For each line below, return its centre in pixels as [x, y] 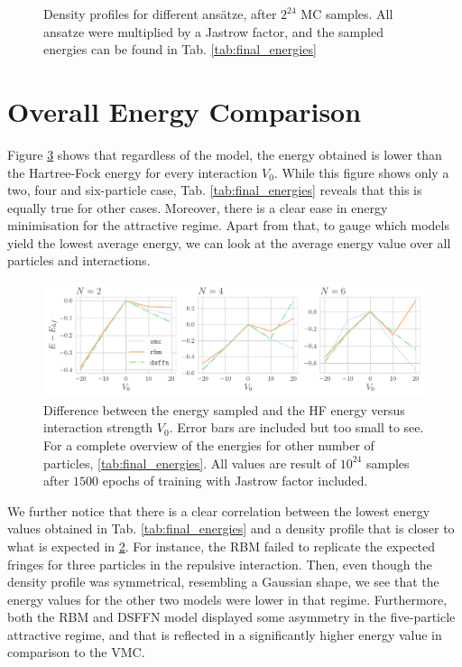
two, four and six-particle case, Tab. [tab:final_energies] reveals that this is [215, 190]
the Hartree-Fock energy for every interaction [133, 172]
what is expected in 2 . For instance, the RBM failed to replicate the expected [222, 546]
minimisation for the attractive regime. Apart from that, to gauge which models [228, 225]
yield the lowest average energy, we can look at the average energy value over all [229, 242]
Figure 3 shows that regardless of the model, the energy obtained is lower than [225, 154]
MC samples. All [347, 14]
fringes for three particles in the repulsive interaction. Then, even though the [220, 564]
